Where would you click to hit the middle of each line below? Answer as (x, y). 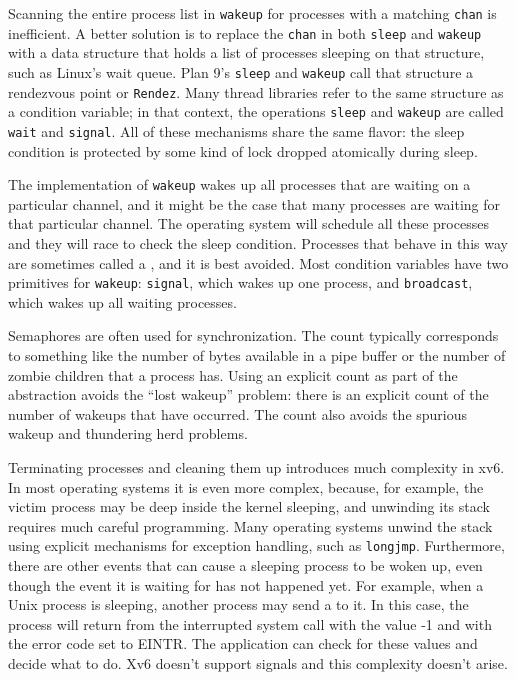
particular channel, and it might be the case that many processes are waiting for (254, 203)
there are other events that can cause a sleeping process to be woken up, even (245, 565)
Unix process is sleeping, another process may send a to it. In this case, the (238, 604)
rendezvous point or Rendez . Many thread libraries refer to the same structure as (256, 91)
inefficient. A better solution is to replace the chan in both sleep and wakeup (245, 32)
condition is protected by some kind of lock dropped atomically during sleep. (243, 150)
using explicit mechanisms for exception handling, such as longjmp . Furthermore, (256, 545)
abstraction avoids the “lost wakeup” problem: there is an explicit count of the (248, 394)
